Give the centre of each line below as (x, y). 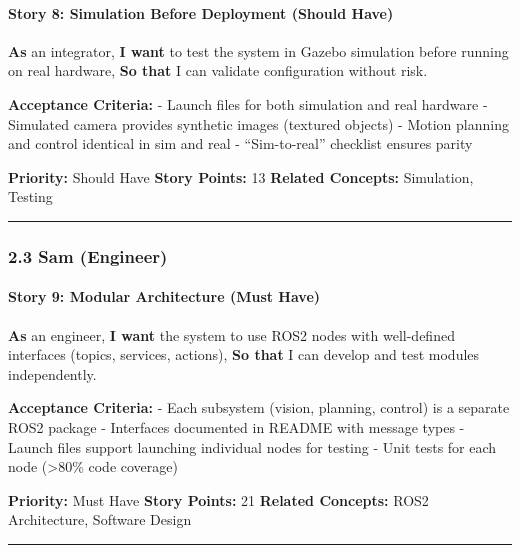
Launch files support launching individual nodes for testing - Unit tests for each (252, 446)
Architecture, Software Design (100, 519)
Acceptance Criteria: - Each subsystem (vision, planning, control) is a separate (259, 407)
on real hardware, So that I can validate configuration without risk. (218, 70)
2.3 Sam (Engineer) (88, 255)
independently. (52, 373)
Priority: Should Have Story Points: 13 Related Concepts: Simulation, (241, 176)
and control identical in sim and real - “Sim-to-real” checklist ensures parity (240, 143)
